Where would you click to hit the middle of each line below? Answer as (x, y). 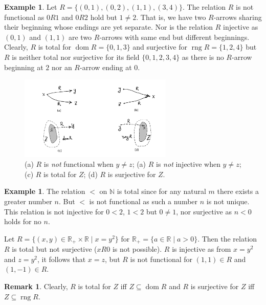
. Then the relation (227, 238)
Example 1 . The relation (45, 191)
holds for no (23, 221)
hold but (104, 17)
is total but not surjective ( (54, 249)
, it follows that (61, 259)
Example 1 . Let (31, 7)
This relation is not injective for (54, 211)
